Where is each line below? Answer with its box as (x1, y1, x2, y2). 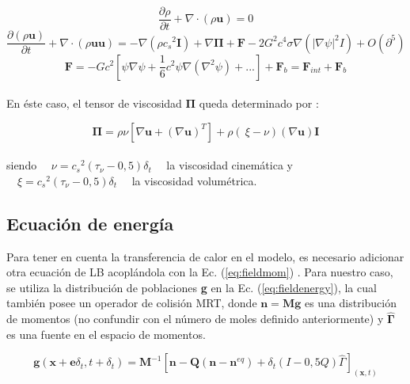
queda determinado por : (199, 95, 319, 112)
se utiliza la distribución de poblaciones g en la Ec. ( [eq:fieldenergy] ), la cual (6, 279, 377, 295)
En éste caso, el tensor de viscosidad (6, 95, 182, 112)
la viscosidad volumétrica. (131, 172, 257, 188)
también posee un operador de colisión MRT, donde (6, 295, 257, 311)
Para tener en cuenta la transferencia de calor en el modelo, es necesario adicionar (6, 248, 404, 264)
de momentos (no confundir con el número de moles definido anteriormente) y (6, 310, 384, 327)
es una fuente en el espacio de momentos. (6, 325, 206, 342)
